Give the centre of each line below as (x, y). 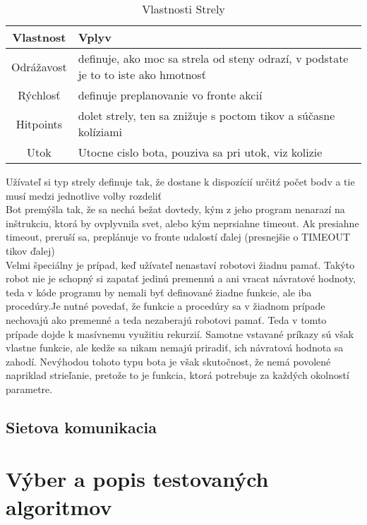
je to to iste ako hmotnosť (142, 74)
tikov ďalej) (30, 250)
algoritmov (59, 506)
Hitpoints (39, 123)
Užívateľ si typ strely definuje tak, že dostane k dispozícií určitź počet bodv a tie (180, 181)
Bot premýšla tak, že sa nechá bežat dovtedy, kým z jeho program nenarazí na (175, 209)
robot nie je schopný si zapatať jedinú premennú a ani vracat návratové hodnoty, (181, 278)
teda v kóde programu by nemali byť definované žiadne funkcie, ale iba (159, 292)
